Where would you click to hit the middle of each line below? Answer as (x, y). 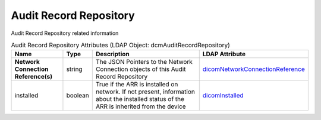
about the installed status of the (140, 99)
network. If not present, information (145, 92)
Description (113, 54)
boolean (78, 96)
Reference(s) (34, 77)
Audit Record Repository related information (65, 33)
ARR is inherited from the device (141, 106)
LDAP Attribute (224, 54)
